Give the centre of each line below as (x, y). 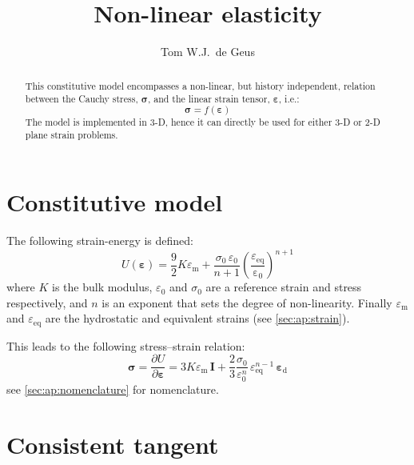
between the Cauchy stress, (82, 99)
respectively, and (47, 302)
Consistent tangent (113, 444)
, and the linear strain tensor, (209, 99)
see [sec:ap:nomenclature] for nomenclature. (113, 389)
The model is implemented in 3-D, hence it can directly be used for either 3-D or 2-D (203, 121)
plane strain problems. (72, 135)
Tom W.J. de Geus (208, 52)
